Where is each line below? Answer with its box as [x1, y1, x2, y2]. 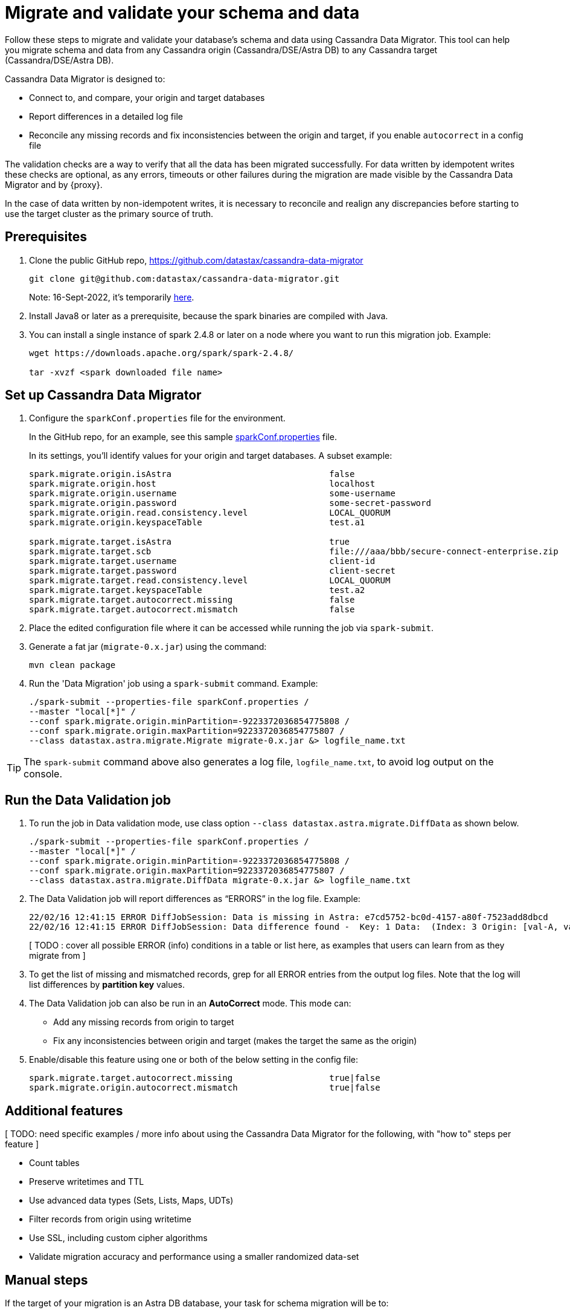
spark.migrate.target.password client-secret [29, 566, 395, 576]
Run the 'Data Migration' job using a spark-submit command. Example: [29, 678, 318, 689]
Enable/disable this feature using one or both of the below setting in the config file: [29, 1054, 358, 1065]
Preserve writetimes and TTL [29, 1176, 144, 1187]
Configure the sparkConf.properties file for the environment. [29, 413, 286, 424]
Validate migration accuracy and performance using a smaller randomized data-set [29, 1251, 359, 1262]
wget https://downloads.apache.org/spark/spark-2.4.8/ [29, 348, 294, 358]
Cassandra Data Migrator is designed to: [5, 73, 165, 84]
